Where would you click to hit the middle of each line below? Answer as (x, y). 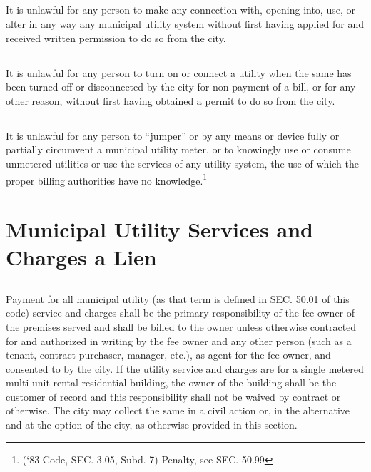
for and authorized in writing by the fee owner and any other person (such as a (179, 340)
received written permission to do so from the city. (116, 37)
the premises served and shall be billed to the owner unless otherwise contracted (181, 326)
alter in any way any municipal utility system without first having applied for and (185, 23)
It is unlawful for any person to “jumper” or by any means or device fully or (173, 135)
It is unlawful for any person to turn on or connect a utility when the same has (179, 72)
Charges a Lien (81, 257)
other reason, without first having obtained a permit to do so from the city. (171, 100)
